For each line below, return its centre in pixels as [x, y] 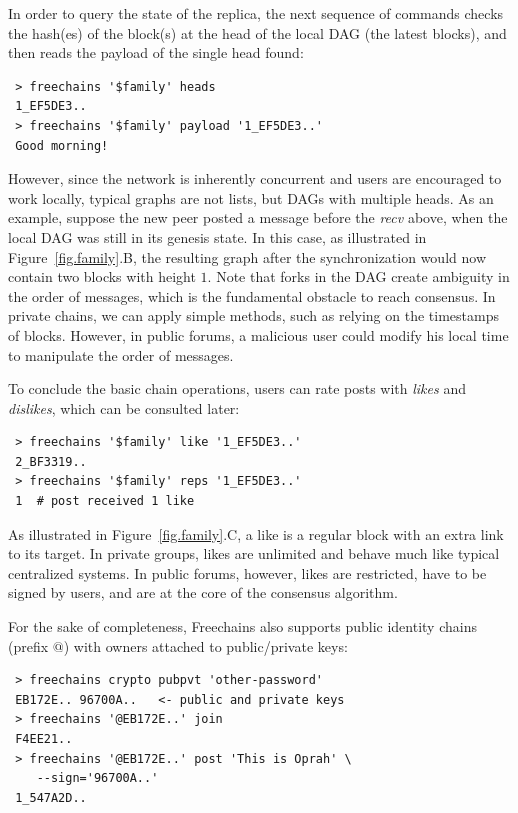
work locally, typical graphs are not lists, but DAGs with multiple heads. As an [251, 197]
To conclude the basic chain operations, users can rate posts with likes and [237, 388]
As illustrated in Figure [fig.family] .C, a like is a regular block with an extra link [256, 533]
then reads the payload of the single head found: [156, 52]
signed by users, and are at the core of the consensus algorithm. [203, 592]
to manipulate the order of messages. [121, 354]
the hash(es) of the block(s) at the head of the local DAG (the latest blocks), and [257, 32]
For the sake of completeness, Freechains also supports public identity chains [242, 626]
